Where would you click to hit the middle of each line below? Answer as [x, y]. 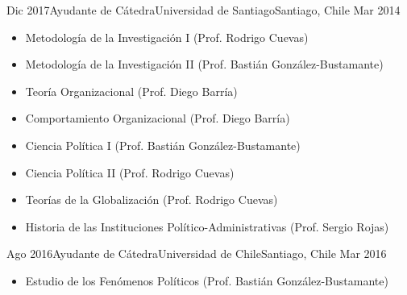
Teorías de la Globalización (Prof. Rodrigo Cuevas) [152, 199]
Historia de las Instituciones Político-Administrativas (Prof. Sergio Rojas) [207, 226]
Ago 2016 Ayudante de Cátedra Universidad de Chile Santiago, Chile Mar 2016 [197, 253]
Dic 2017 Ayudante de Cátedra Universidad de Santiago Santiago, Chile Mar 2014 [203, 10]
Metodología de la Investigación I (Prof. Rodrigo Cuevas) [167, 37]
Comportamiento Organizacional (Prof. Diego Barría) [158, 118]
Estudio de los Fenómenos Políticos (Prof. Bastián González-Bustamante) [207, 280]
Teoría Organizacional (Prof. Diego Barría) [131, 91]
